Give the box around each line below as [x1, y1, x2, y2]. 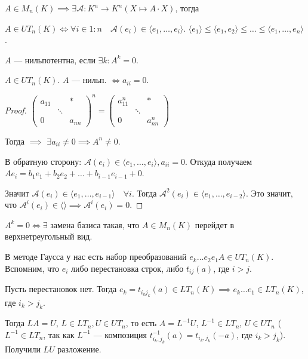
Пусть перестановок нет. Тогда [5, 283, 117, 295]
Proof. [5, 103, 27, 116]
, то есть [125, 317, 157, 329]
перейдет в [195, 218, 235, 231]
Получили [5, 342, 41, 355]
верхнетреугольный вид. [5, 230, 93, 243]
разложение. [57, 342, 101, 355]
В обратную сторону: [5, 155, 82, 167]
